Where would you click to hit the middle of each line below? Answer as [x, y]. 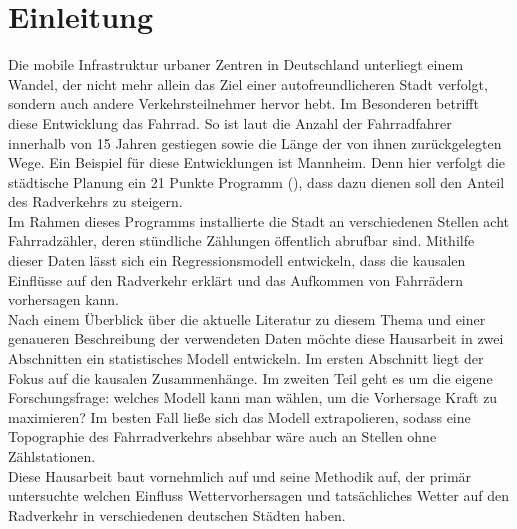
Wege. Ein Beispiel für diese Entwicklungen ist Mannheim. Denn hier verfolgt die [256, 162]
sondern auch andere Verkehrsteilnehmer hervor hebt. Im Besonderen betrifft [243, 103]
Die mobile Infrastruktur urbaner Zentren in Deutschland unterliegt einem [236, 64]
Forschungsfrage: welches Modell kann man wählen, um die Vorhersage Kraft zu [253, 397]
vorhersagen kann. [64, 299]
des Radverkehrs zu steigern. [95, 201]
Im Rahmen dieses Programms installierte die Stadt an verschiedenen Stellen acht [259, 220]
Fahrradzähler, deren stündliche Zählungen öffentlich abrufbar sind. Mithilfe [241, 240]
